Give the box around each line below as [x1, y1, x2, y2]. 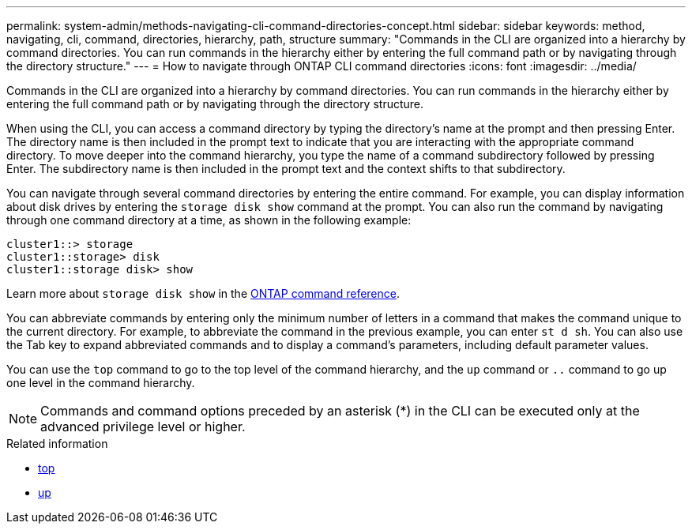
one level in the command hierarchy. [6, 376, 195, 389]
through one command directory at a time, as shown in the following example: [6, 213, 412, 227]
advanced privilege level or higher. [40, 419, 246, 434]
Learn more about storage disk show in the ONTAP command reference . [6, 287, 401, 300]
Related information [6, 437, 108, 450]
